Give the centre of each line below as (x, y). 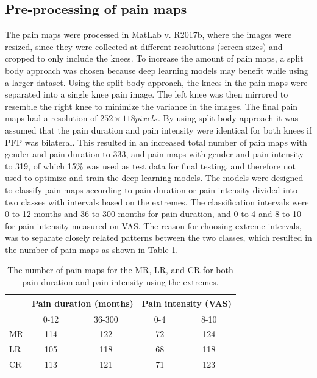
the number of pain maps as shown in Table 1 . (92, 249)
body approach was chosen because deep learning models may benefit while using (157, 70)
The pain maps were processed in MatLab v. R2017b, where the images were (148, 34)
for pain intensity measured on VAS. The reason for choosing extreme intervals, (153, 225)
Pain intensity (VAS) (187, 303)
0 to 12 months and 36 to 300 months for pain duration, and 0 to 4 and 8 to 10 (153, 214)
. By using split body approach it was (228, 118)
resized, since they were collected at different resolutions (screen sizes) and (144, 46)
